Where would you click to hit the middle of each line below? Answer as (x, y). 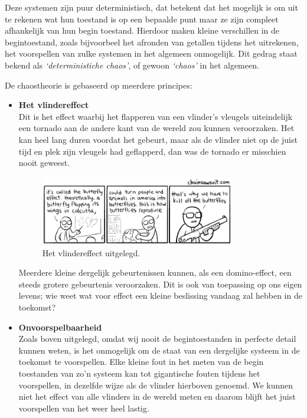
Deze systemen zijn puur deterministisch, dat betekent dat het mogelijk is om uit (151, 7)
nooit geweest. (44, 163)
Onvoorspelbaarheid (60, 327)
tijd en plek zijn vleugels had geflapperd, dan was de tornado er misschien (152, 151)
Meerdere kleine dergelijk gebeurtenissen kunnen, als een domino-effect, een (155, 272)
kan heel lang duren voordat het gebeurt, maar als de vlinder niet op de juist (158, 139)
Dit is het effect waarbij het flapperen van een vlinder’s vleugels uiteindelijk (156, 116)
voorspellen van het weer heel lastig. (84, 408)
